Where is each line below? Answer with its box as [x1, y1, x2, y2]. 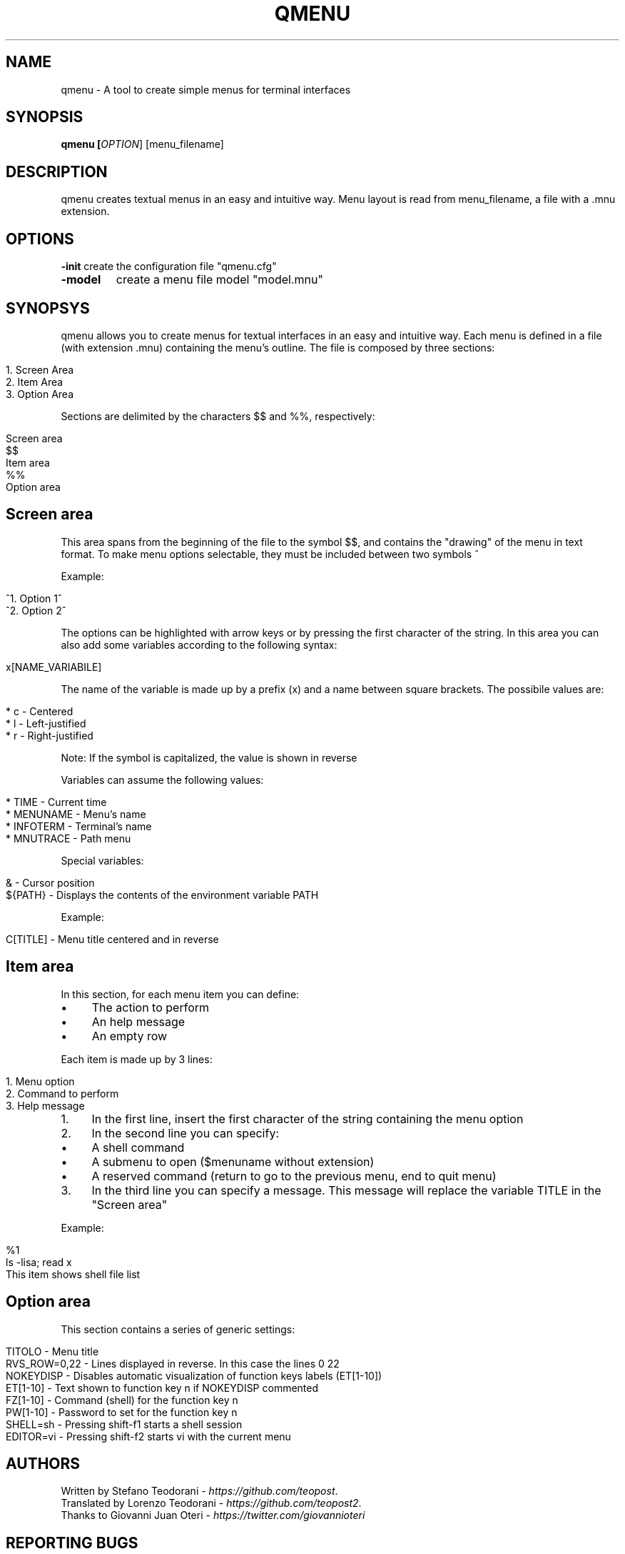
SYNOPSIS [6, 108, 83, 126]
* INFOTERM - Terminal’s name [6, 820, 152, 832]
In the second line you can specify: [91, 1125, 280, 1140]
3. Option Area [6, 387, 74, 400]
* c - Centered [6, 704, 73, 717]
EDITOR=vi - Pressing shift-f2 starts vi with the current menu [6, 1430, 291, 1443]
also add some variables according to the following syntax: [61, 638, 337, 651]
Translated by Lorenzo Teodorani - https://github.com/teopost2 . [61, 1497, 362, 1510]
